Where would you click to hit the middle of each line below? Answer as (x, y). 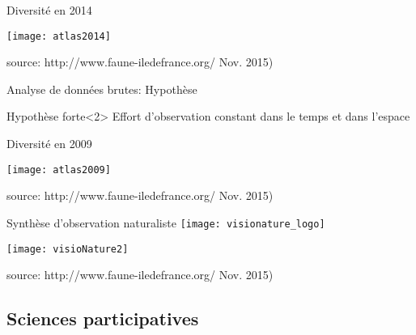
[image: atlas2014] (59, 36)
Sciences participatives (103, 318)
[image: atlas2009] (59, 170)
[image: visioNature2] (68, 249)
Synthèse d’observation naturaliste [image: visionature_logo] (166, 222)
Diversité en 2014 (49, 10)
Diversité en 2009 (49, 144)
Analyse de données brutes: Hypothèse (102, 89)
